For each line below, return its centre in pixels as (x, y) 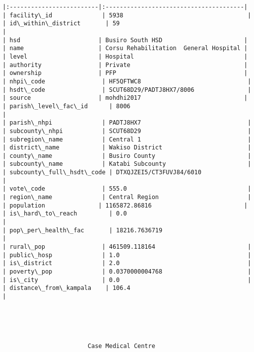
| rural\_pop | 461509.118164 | (127, 247)
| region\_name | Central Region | (127, 197)
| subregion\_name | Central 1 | (127, 139)
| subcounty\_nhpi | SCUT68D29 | (127, 131)
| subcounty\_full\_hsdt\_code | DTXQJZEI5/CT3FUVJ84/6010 (102, 173)
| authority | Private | (125, 65)
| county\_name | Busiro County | (127, 156)
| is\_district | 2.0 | (127, 263)
